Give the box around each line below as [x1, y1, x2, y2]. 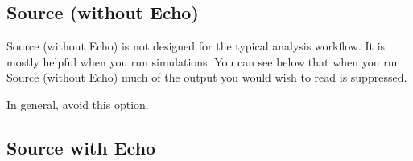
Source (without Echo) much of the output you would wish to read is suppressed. [6, 69, 407, 86]
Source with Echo [6, 135, 156, 159]
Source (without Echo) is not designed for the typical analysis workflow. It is [6, 38, 386, 54]
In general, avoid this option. [6, 95, 149, 112]
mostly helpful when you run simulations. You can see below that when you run [6, 53, 401, 70]
